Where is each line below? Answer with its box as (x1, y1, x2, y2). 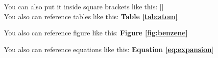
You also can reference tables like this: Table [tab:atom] (4, 11, 178, 21)
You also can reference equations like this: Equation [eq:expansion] (4, 44, 214, 54)
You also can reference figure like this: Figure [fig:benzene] (4, 28, 188, 38)
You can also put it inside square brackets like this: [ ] (4, 1, 164, 11)
